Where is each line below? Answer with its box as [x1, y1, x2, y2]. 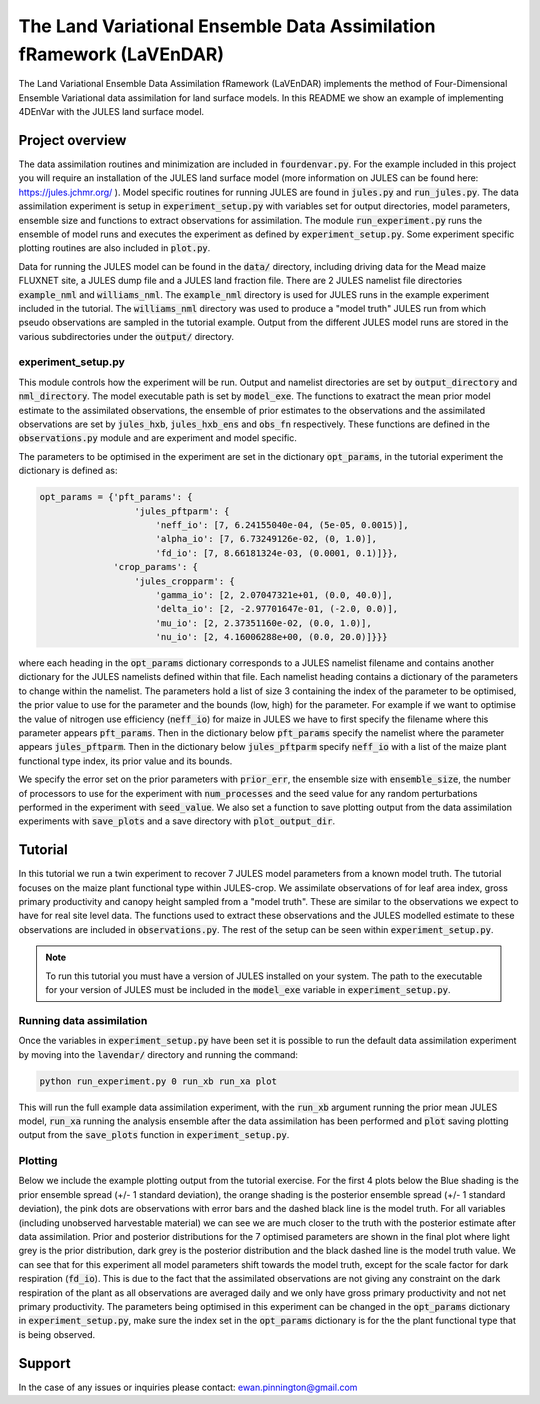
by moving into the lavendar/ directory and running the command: [18, 1048, 299, 1060]
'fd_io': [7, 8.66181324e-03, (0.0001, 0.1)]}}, [155, 547, 399, 559]
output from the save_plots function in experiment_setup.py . [18, 1129, 290, 1141]
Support [18, 1355, 71, 1372]
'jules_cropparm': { [134, 575, 235, 587]
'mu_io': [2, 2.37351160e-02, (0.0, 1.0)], [155, 617, 372, 629]
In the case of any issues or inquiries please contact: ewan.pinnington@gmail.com [18, 1381, 358, 1393]
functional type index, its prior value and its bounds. [18, 755, 233, 767]
